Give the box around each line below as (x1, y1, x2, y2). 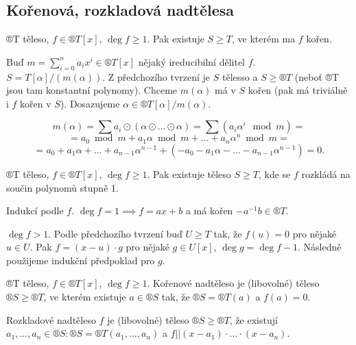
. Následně (298, 240, 342, 254)
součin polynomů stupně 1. (6, 180, 119, 194)
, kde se (258, 166, 291, 181)
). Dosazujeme (60, 96, 120, 110)
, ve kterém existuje (43, 290, 126, 304)
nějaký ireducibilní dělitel (138, 54, 245, 68)
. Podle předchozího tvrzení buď (48, 226, 182, 240)
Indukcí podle (6, 203, 64, 218)
